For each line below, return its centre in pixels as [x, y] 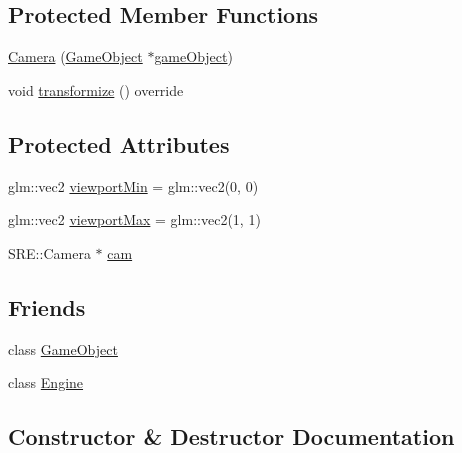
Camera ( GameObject [75, 56]
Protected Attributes [119, 143]
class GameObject [63, 348]
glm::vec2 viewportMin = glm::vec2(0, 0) [133, 185]
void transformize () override [96, 89]
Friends [47, 306]
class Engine [46, 382]
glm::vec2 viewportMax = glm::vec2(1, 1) [134, 219]
